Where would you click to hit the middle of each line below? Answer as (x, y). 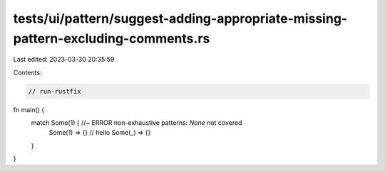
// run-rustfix (55, 91)
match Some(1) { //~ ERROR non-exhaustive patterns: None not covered (137, 123)
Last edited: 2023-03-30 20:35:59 (64, 60)
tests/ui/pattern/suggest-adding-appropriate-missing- (180, 18)
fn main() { (29, 109)
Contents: (27, 72)
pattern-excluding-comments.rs (112, 38)
